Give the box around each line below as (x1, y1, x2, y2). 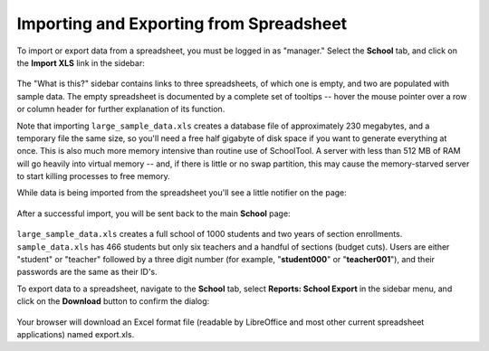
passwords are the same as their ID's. (16, 267, 158, 278)
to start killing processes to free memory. (16, 171, 171, 182)
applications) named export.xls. (16, 328, 135, 339)
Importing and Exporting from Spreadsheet (16, 14, 348, 33)
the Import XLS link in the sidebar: (16, 57, 145, 68)
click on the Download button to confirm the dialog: (16, 296, 210, 307)
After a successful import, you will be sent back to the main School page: (16, 208, 291, 219)
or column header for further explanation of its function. (16, 104, 225, 115)
